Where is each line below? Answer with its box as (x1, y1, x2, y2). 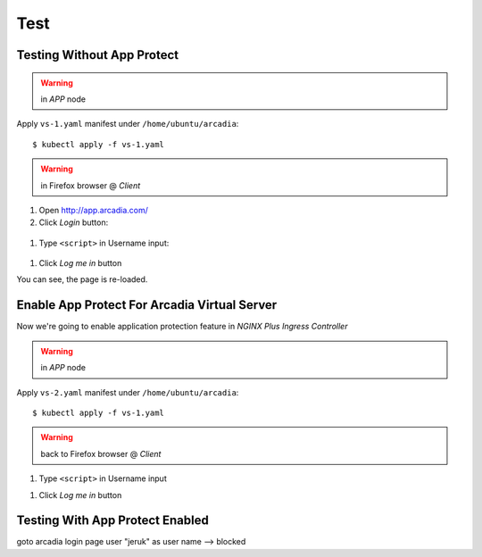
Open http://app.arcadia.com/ (38, 204, 149, 215)
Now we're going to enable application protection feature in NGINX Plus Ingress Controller (16, 321, 348, 332)
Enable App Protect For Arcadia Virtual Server (16, 297, 278, 312)
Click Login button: (38, 217, 109, 228)
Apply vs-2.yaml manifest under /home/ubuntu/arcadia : (16, 387, 239, 397)
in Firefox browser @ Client (40, 179, 141, 191)
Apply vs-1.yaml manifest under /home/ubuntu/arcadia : (16, 119, 239, 129)
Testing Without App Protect (16, 47, 179, 62)
